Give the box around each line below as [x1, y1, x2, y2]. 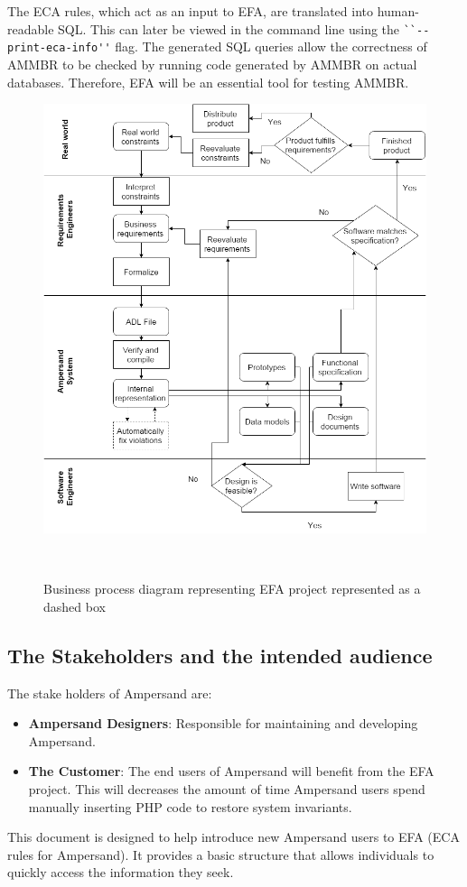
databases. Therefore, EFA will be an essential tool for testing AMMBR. [7, 72, 409, 91]
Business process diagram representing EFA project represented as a [43, 579, 421, 598]
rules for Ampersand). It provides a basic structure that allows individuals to [7, 845, 434, 864]
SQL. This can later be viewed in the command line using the [58, 19, 400, 38]
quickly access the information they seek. [7, 863, 234, 882]
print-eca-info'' [7, 42, 111, 55]
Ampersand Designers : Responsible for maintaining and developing [28, 714, 418, 733]
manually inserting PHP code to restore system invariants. [28, 797, 352, 816]
